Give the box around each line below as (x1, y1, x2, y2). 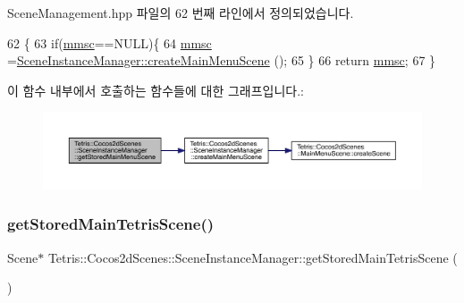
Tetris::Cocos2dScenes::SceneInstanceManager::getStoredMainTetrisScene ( (47, 248, 458, 266)
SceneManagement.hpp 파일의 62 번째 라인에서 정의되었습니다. (7, 4, 354, 21)
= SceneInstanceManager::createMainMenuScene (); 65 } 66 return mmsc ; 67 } (7, 51, 436, 70)
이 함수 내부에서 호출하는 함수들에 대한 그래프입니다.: (7, 80, 304, 99)
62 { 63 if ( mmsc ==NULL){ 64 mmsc (7, 33, 212, 52)
